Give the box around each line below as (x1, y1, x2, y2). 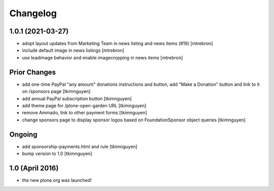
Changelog (9, 8, 57, 19)
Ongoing (9, 130, 38, 139)
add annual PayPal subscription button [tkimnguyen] (22, 95, 132, 102)
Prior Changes (9, 68, 56, 76)
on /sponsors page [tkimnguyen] (22, 88, 91, 94)
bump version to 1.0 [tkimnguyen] (22, 150, 92, 156)
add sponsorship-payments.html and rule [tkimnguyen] (22, 143, 138, 149)
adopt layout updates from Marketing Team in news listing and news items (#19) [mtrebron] (22, 41, 213, 47)
